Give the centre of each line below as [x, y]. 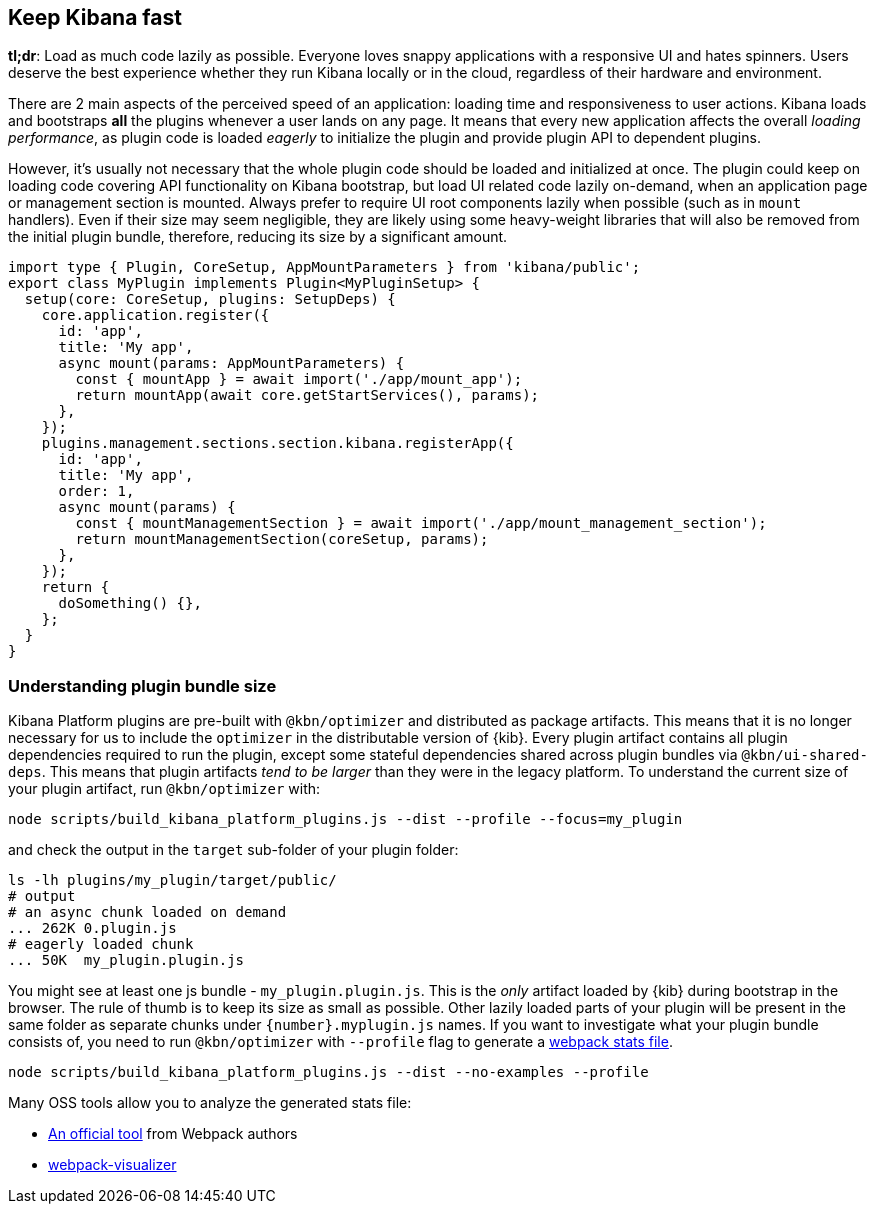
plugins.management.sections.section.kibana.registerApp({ [277, 443]
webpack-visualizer [112, 1165]
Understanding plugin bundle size [142, 685]
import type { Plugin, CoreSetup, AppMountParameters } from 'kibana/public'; [324, 267]
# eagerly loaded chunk [101, 944]
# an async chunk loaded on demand [147, 912]
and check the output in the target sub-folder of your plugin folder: [233, 850]
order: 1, [96, 491]
